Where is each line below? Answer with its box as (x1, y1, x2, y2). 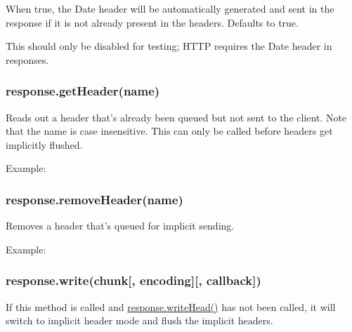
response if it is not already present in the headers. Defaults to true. (6, 15, 299, 29)
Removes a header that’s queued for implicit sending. (6, 218, 235, 233)
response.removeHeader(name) (6, 190, 183, 208)
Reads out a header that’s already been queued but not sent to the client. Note (6, 109, 347, 124)
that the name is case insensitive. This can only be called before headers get (6, 124, 333, 138)
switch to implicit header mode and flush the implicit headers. (6, 313, 273, 328)
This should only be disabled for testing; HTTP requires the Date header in (6, 39, 332, 53)
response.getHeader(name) (6, 82, 160, 100)
